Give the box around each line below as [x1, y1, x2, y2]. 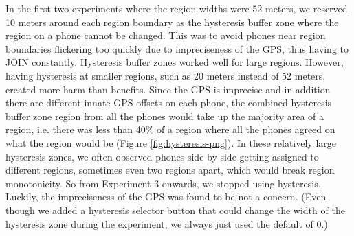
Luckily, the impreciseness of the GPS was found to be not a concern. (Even [5, 189, 327, 204]
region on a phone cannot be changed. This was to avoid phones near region [5, 28, 326, 43]
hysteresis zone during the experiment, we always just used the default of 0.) [5, 216, 328, 231]
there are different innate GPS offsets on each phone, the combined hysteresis [5, 95, 332, 110]
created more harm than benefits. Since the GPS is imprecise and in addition [5, 82, 331, 96]
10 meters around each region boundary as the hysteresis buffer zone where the [5, 14, 339, 29]
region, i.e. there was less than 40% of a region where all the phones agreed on [5, 122, 335, 137]
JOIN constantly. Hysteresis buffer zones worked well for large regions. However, [5, 55, 344, 69]
